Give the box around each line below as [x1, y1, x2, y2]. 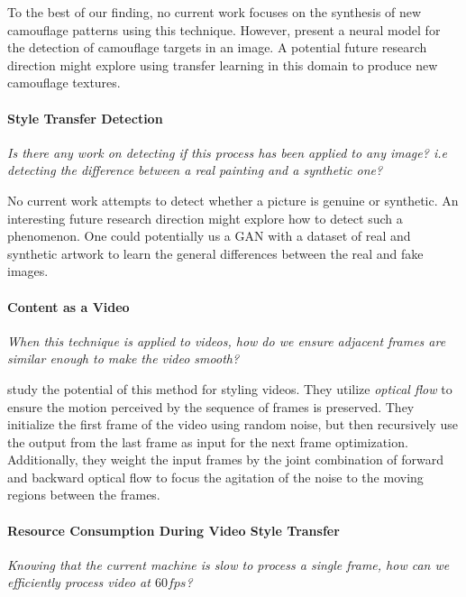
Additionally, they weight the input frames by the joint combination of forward [7, 450, 444, 469]
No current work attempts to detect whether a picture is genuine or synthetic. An [7, 190, 459, 209]
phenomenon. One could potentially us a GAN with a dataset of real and [7, 226, 411, 245]
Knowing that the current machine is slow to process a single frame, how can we [7, 555, 450, 574]
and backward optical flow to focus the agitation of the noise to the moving [7, 467, 424, 486]
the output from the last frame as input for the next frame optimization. [7, 432, 408, 451]
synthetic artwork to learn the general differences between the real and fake [7, 243, 424, 262]
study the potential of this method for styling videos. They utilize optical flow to [7, 379, 452, 398]
